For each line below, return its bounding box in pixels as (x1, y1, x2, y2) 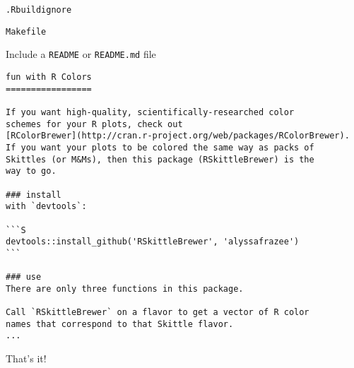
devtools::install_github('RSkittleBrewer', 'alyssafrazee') (6, 237, 300, 247)
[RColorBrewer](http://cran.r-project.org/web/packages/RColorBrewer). (6, 131, 350, 141)
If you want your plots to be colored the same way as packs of (6, 142, 314, 153)
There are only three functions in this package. (6, 283, 244, 294)
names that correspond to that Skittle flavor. (6, 319, 234, 329)
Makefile (6, 26, 47, 37)
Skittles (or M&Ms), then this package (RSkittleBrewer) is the (6, 154, 314, 165)
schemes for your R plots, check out (6, 119, 183, 129)
